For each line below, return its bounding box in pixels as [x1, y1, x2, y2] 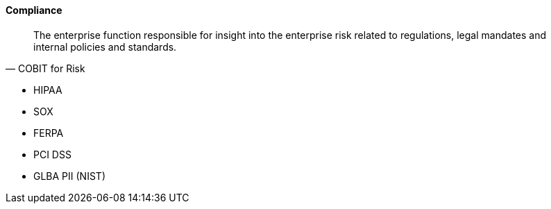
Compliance [6, 4, 62, 16]
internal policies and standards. [33, 40, 177, 53]
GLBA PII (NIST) [33, 169, 105, 182]
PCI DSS [33, 148, 71, 160]
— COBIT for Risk [6, 62, 85, 74]
